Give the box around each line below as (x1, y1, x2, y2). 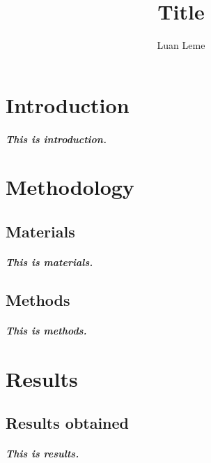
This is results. (6, 446, 79, 461)
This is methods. (6, 323, 87, 337)
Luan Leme (157, 38, 205, 52)
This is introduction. (6, 131, 107, 146)
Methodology (6, 172, 134, 201)
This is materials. (6, 254, 93, 269)
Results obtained (6, 412, 130, 434)
